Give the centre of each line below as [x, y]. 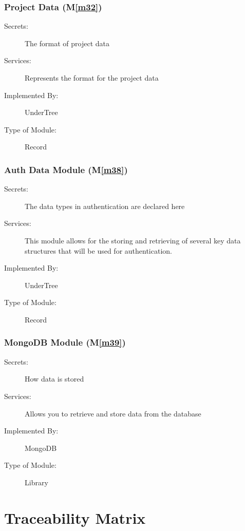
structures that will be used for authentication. [98, 250]
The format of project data [67, 43]
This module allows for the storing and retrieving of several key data [133, 240]
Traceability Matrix [75, 517]
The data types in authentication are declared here [105, 206]
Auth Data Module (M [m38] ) [66, 169]
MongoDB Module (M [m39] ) [65, 342]
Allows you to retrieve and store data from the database [113, 413]
